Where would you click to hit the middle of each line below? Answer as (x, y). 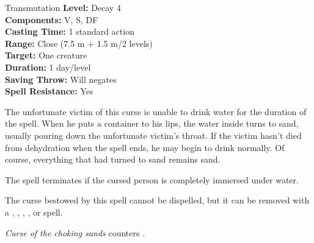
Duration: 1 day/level (48, 67)
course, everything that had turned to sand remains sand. (113, 159)
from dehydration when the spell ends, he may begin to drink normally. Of (145, 147)
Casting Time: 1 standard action (70, 31)
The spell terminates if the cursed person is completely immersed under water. (152, 179)
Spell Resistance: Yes (49, 91)
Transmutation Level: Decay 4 (63, 7)
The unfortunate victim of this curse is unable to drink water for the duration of (156, 111)
